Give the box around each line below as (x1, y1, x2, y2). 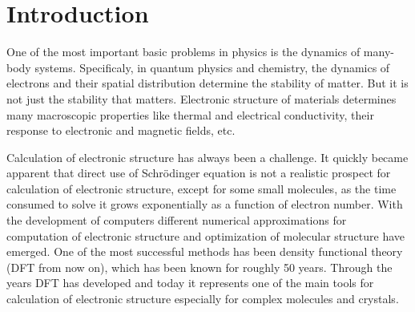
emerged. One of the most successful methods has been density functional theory (6, 243, 403, 260)
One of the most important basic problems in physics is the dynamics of (6, 43, 361, 60)
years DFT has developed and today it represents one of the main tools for (6, 274, 374, 291)
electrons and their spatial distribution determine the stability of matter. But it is (6, 75, 409, 91)
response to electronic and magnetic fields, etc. (6, 122, 236, 139)
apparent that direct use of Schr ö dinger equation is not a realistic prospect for (6, 164, 391, 181)
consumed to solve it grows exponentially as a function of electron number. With (6, 196, 403, 213)
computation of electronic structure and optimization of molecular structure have (6, 227, 405, 244)
